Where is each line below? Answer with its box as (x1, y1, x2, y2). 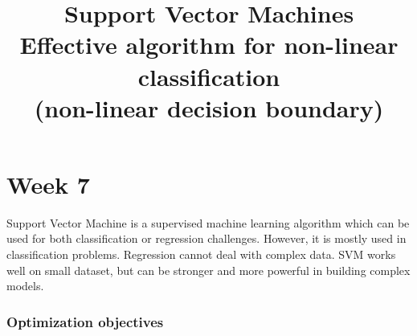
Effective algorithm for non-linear (19, 28, 399, 61)
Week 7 (6, 167, 90, 200)
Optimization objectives (6, 311, 164, 331)
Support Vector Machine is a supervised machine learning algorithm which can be (6, 214, 410, 231)
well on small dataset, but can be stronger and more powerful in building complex (6, 261, 411, 278)
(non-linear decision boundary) (34, 91, 384, 124)
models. (6, 277, 44, 294)
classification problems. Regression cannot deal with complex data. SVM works (6, 246, 396, 263)
